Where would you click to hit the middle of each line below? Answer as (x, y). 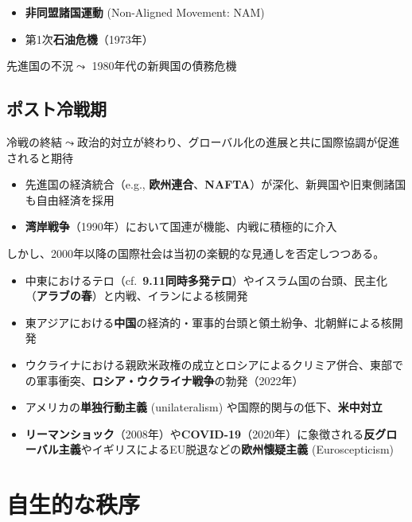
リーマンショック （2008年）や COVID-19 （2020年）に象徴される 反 (200, 433)
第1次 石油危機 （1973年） (89, 39)
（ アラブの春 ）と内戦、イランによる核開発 (136, 296)
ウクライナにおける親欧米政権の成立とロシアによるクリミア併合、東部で (214, 364)
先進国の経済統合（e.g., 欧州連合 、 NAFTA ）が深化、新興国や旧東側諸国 (216, 184)
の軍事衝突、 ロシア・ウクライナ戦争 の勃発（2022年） (164, 380)
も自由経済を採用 (70, 199)
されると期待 (40, 157)
